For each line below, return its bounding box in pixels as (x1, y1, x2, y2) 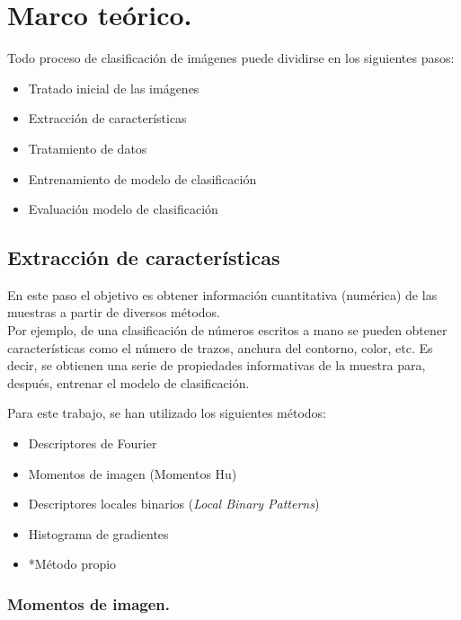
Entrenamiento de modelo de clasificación (28, 169, 257, 188)
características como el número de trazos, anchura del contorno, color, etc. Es (7, 338, 433, 357)
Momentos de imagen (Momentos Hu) (28, 464, 237, 483)
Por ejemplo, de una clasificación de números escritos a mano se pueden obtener (7, 321, 448, 340)
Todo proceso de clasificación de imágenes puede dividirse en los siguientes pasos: (7, 49, 455, 67)
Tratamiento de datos (28, 138, 147, 157)
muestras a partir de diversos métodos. (7, 303, 220, 322)
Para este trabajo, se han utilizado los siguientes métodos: (7, 403, 326, 422)
